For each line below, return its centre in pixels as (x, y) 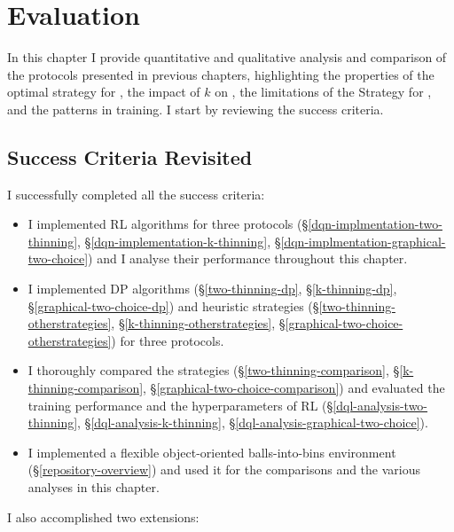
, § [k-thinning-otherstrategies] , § (198, 323)
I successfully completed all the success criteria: (136, 194)
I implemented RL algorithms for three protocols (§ (168, 224)
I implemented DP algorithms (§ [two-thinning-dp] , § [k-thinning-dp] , (212, 289)
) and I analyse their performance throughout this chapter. (248, 258)
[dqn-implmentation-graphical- (363, 241)
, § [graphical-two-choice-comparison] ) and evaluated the (294, 388)
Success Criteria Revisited (130, 156)
